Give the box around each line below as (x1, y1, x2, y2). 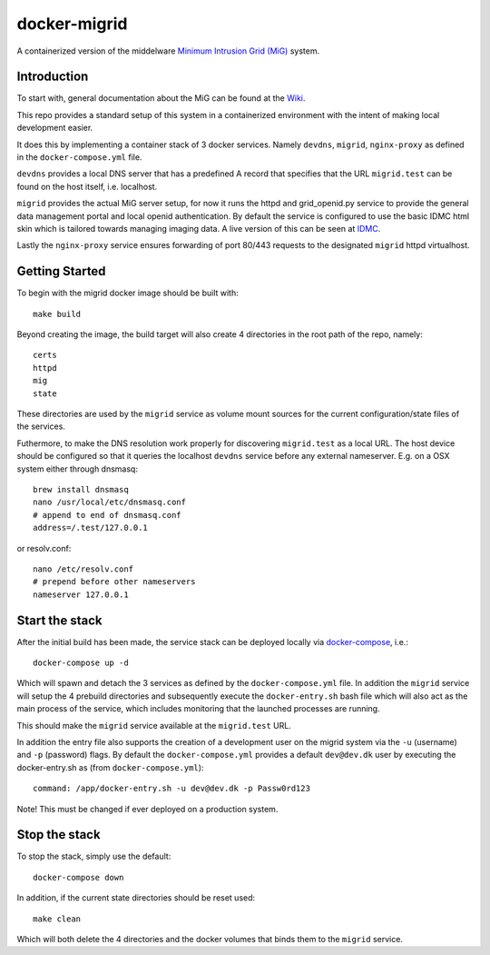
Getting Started (16, 264, 106, 279)
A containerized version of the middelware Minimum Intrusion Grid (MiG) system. (16, 45, 320, 56)
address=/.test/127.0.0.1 (33, 522, 149, 533)
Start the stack (16, 612, 103, 628)
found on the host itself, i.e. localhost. (16, 181, 158, 192)
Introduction (16, 69, 89, 85)
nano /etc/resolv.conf (33, 563, 134, 574)
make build (33, 309, 82, 319)
